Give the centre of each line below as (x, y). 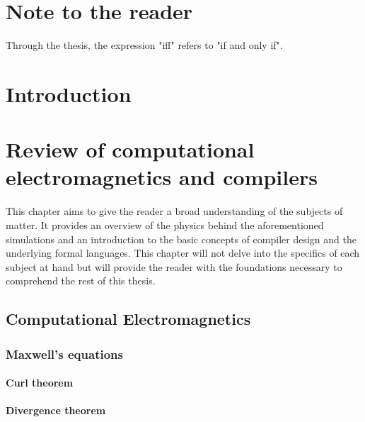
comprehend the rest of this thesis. (81, 281)
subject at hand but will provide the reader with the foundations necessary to (174, 266)
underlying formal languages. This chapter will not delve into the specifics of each (183, 253)
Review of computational (130, 149)
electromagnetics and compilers (162, 177)
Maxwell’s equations (64, 354)
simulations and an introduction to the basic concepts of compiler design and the (181, 239)
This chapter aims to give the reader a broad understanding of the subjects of (174, 211)
